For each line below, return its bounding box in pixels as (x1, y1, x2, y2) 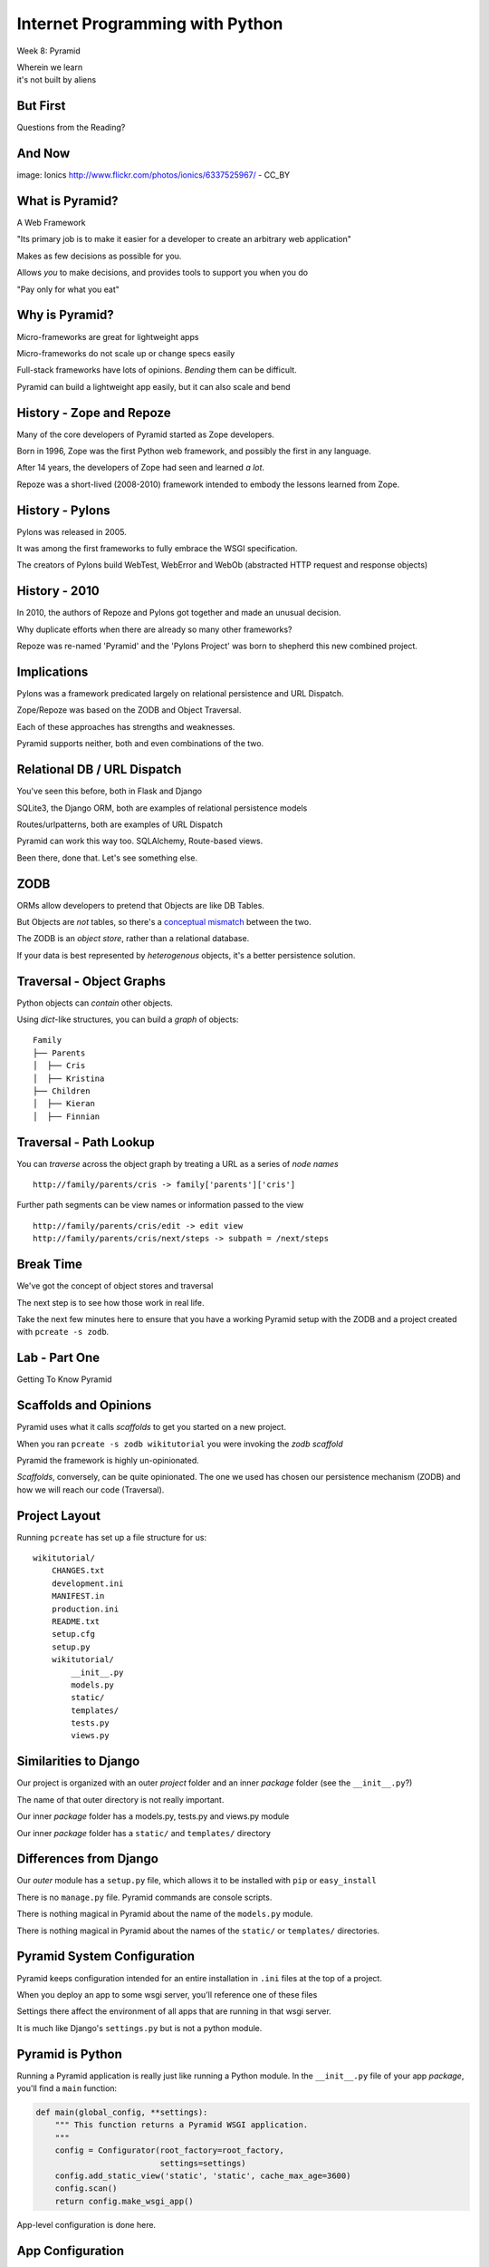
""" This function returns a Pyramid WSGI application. (54, 2120, 309, 2130)
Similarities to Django (16, 1754, 140, 1769)
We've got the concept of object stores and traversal (16, 1280, 214, 1291)
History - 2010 (16, 583, 100, 598)
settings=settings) (159, 2158, 246, 2168)
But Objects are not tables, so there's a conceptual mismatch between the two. (16, 916, 312, 927)
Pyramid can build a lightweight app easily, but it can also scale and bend (16, 381, 291, 392)
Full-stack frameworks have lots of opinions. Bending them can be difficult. (16, 365, 298, 375)
